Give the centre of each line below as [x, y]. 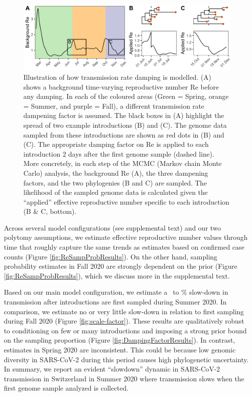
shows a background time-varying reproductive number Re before [121, 86]
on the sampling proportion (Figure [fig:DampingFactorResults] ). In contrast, [120, 340]
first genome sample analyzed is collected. [66, 388]
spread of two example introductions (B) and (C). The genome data [125, 125]
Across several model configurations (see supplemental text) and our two [113, 227]
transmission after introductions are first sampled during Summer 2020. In [115, 302]
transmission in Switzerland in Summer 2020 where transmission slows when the [124, 378]
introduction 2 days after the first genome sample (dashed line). [119, 153]
